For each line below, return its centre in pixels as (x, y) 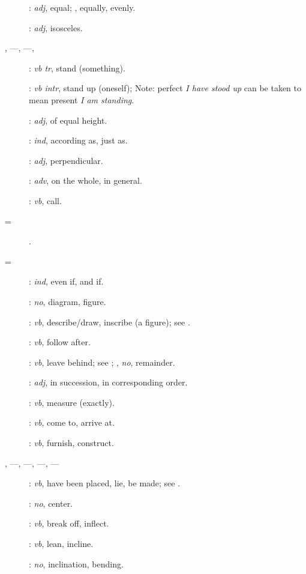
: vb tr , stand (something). (77, 68)
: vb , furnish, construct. (71, 443)
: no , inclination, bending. (76, 563)
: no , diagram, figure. (67, 301)
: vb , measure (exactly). (72, 402)
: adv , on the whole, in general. (85, 180)
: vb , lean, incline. (61, 544)
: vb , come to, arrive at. (72, 422)
